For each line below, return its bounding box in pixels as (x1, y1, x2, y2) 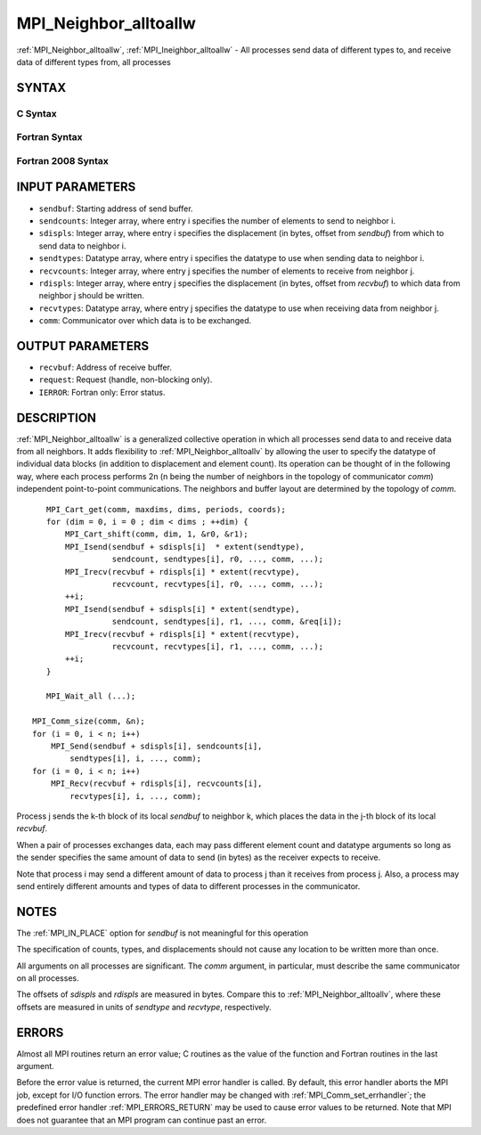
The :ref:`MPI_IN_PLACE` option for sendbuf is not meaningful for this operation (16, 927, 309, 938)
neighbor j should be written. (38, 290, 144, 301)
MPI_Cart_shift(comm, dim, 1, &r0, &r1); (65, 529, 249, 539)
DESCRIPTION (16, 410, 97, 425)
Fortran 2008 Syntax (16, 154, 109, 167)
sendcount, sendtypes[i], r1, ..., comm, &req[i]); (111, 616, 343, 627)
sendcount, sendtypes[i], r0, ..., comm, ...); (111, 554, 324, 565)
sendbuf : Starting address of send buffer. (38, 203, 193, 214)
